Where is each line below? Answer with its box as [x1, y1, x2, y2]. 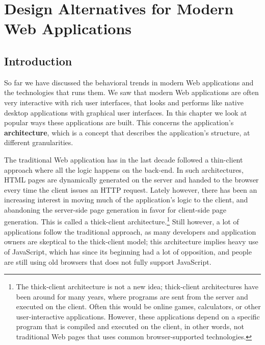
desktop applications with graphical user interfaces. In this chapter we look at [4, 107, 247, 118]
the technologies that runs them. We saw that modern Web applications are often [4, 87, 259, 98]
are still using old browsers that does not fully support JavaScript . [4, 256, 211, 267]
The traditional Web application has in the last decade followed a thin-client [4, 154, 243, 165]
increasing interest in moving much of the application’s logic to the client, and [4, 194, 248, 205]
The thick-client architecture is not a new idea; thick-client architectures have [16, 281, 258, 292]
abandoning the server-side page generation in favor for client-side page [4, 204, 226, 215]
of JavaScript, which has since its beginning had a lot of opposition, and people [4, 246, 252, 257]
